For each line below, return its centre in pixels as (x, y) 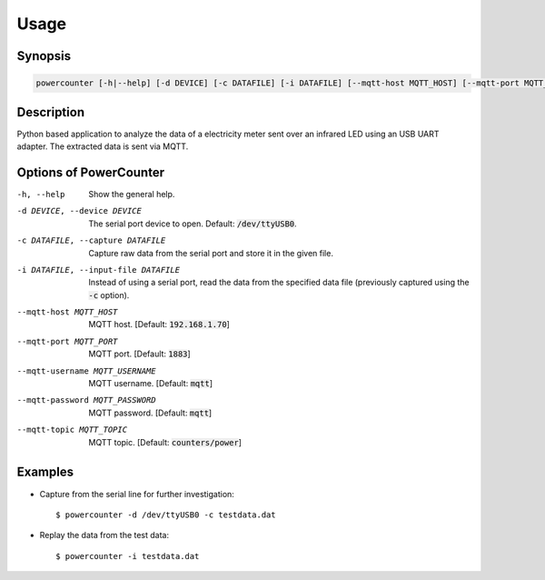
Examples (45, 472)
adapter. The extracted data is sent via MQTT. (103, 146)
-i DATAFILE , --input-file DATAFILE (99, 270)
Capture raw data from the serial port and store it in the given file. (211, 253)
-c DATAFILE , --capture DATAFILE (91, 240)
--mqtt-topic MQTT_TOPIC (72, 430)
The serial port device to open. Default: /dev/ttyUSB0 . (193, 224)
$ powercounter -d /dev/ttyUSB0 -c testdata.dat (166, 515)
